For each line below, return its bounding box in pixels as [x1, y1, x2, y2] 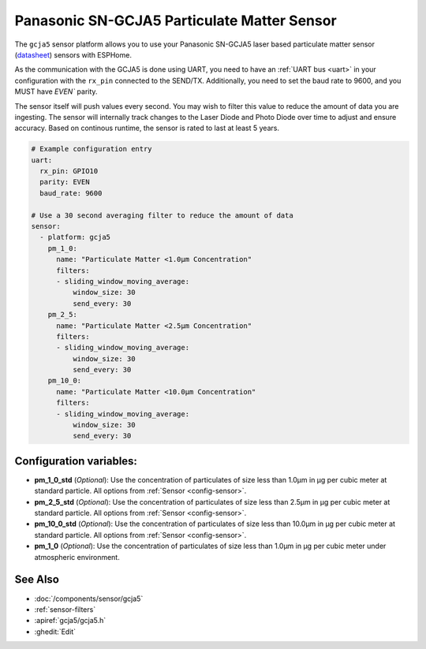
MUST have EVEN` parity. [14, 87, 98, 96]
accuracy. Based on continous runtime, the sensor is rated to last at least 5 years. [14, 123, 280, 133]
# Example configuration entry [31, 144, 153, 154]
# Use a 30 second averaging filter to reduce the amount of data [31, 211, 293, 220]
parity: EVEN [39, 177, 90, 187]
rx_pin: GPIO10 [39, 166, 99, 176]
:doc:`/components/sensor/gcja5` [34, 594, 144, 603]
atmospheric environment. [34, 552, 120, 561]
